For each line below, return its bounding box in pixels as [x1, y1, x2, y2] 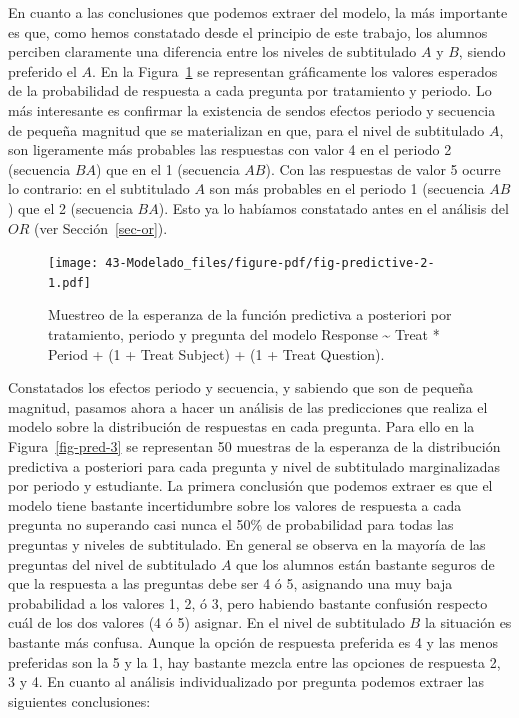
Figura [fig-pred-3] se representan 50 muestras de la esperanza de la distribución [8, 436, 501, 456]
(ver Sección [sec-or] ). [33, 217, 168, 238]
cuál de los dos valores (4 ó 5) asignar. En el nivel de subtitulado [8, 612, 405, 633]
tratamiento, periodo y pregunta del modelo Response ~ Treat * [48, 324, 440, 345]
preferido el [8, 60, 77, 81]
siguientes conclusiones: [8, 690, 151, 711]
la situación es [424, 612, 512, 633]
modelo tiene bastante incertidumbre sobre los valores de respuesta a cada [8, 494, 462, 515]
